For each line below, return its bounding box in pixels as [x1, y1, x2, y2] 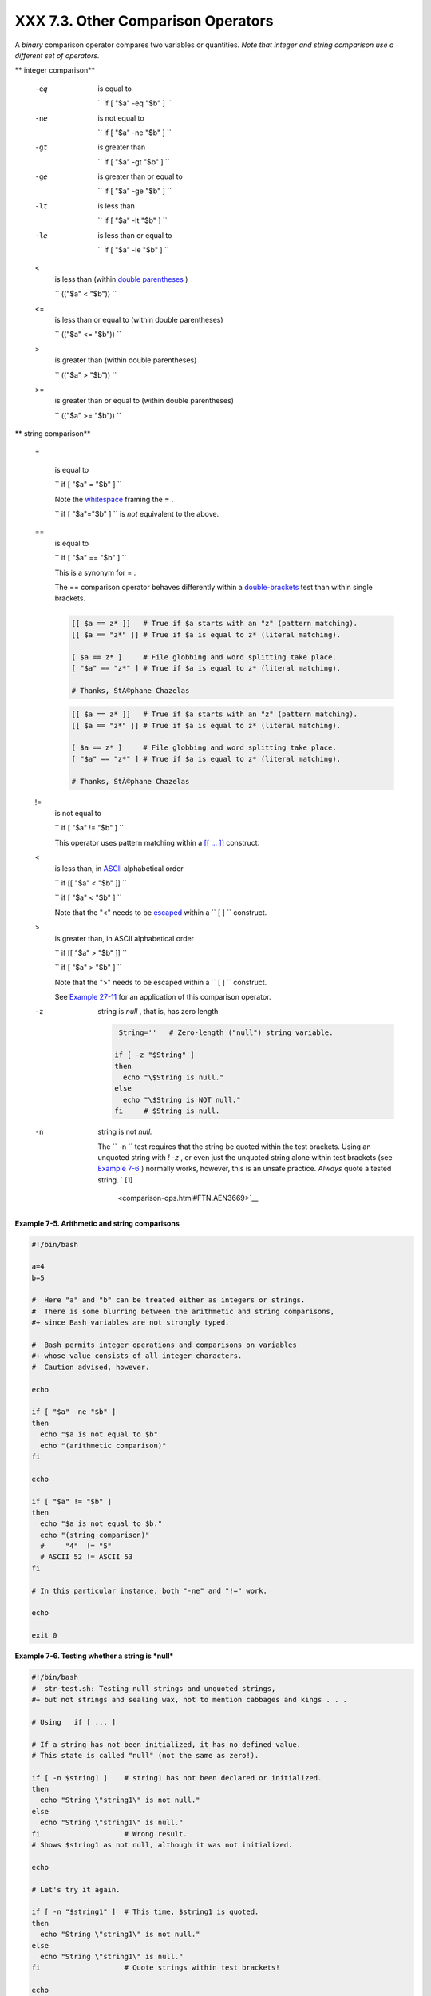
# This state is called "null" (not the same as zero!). [31, 1751, 259, 1760]
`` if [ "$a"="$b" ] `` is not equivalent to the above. [54, 509, 219, 519]
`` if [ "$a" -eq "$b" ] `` [97, 98, 172, 108]
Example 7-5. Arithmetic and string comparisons [14, 1218, 180, 1228]
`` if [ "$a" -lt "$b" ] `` [97, 216, 168, 225]
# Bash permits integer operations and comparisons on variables [31, 1341, 297, 1349]
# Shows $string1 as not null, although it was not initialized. [31, 1840, 293, 1850]
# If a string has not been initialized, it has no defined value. [31, 1740, 302, 1748]
